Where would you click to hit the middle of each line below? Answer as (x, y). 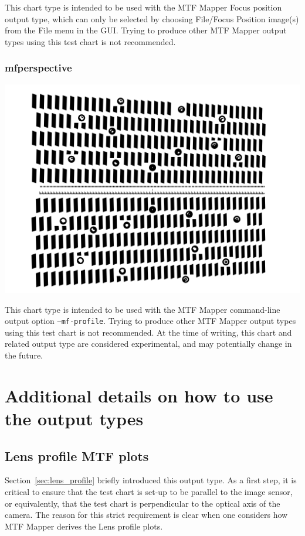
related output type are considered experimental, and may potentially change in (148, 344)
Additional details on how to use (139, 395)
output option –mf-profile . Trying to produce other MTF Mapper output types (150, 321)
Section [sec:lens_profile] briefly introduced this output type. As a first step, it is (151, 480)
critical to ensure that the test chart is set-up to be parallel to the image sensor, (149, 491)
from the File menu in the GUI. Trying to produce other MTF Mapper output (146, 30)
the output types (74, 418)
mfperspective (38, 68)
